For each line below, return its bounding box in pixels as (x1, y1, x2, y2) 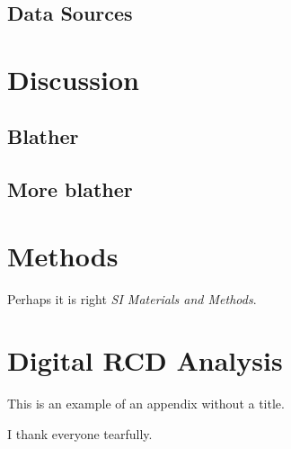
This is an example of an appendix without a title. (7, 394, 285, 413)
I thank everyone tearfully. (7, 424, 153, 443)
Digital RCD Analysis (7, 342, 283, 379)
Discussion (7, 60, 139, 97)
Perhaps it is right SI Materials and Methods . (7, 289, 257, 308)
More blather (7, 175, 133, 203)
